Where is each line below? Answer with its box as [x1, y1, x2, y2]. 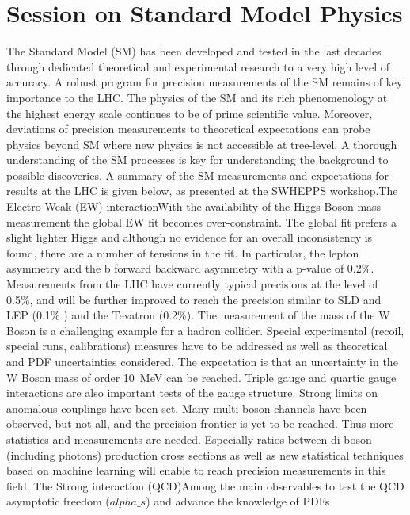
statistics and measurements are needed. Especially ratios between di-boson [6, 430, 372, 447]
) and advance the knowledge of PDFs [146, 493, 330, 509]
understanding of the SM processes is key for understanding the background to [6, 151, 389, 168]
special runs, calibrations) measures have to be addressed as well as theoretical [6, 338, 388, 354]
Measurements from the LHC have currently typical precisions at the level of [6, 276, 378, 292]
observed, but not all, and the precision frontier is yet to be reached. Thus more [6, 415, 394, 432]
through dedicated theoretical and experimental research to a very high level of [6, 58, 390, 74]
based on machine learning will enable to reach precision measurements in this [6, 462, 386, 479]
